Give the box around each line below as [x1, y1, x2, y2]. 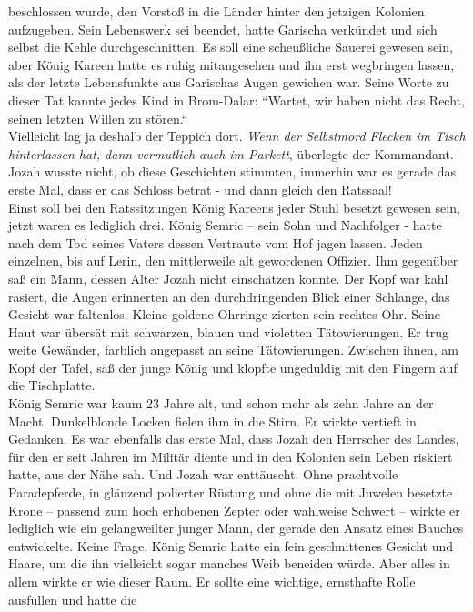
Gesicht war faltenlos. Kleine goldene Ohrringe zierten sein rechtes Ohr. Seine [8, 305, 441, 324]
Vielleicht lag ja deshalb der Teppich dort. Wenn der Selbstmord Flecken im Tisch [8, 126, 466, 145]
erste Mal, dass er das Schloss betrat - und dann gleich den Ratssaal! [8, 179, 392, 198]
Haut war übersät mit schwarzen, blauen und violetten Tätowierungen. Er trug [8, 322, 449, 341]
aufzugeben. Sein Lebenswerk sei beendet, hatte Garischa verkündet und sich [8, 19, 438, 38]
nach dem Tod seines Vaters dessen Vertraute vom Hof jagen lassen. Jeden [8, 233, 423, 252]
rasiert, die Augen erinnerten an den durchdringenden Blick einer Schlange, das [8, 286, 450, 306]
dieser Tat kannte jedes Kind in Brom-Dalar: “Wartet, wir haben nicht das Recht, [8, 90, 465, 109]
